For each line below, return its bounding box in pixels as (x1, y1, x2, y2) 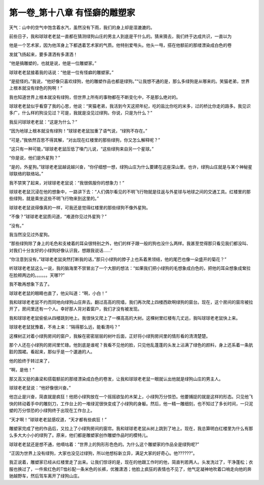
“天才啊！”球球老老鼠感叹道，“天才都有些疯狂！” (9, 416, 107, 422)
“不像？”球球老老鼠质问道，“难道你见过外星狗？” (9, 213, 107, 220)
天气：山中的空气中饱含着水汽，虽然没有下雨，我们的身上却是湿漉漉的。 (9, 24, 155, 30)
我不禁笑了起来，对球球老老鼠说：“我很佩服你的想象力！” (9, 180, 125, 185)
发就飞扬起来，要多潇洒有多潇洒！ (9, 51, 78, 57)
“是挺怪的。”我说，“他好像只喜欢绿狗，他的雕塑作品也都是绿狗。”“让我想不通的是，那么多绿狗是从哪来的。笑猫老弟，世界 (9, 78, 250, 84)
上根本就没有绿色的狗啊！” (9, 85, 63, 91)
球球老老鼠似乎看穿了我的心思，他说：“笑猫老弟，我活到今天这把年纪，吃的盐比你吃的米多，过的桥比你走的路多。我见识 (9, 103, 251, 109)
